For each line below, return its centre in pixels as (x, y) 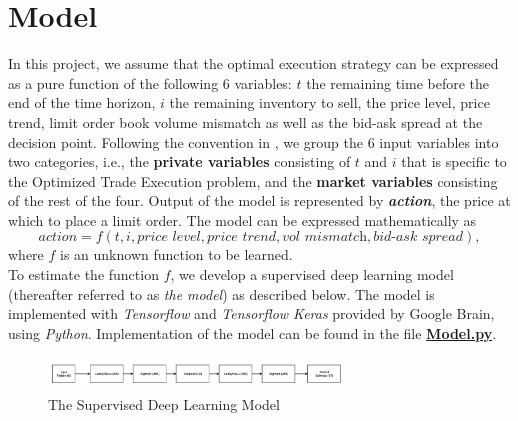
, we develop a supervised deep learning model (312, 274)
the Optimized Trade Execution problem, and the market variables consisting (253, 180)
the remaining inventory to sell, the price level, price (329, 102)
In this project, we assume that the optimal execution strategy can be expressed (253, 63)
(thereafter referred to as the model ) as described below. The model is (221, 293)
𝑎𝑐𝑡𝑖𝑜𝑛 (58, 237)
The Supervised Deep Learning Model (164, 404)
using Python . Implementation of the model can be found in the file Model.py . (252, 332)
